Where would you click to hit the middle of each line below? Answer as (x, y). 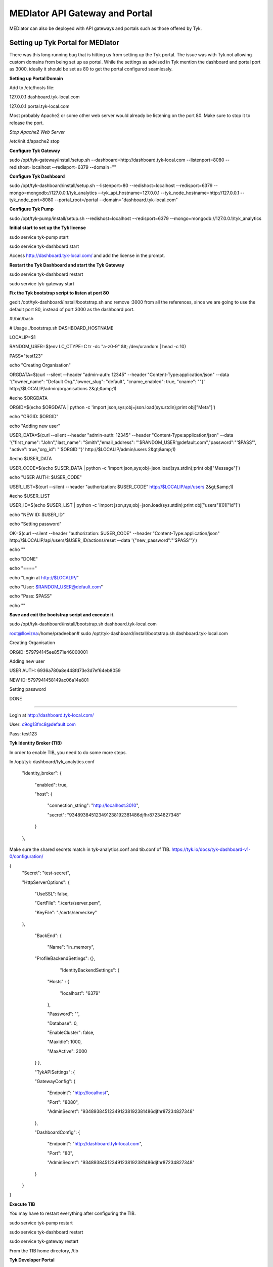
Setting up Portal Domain (36, 78)
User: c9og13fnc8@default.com (42, 724)
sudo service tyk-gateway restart (44, 1241)
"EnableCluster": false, (71, 1033)
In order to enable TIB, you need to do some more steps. (68, 752)
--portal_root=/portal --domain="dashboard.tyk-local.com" (116, 200)
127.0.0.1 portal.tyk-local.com (39, 106)
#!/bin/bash (21, 319)
